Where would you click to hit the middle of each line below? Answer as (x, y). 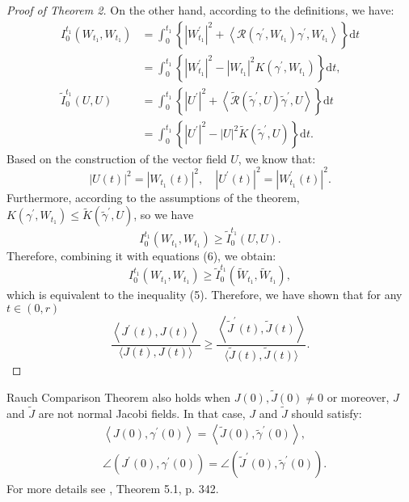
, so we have (164, 215)
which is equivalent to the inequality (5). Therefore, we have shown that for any (204, 295)
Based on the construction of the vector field (117, 158)
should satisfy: (327, 413)
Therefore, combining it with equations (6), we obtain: (141, 256)
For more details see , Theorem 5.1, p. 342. (113, 489)
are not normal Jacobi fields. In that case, (142, 413)
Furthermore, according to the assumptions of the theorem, (153, 197)
